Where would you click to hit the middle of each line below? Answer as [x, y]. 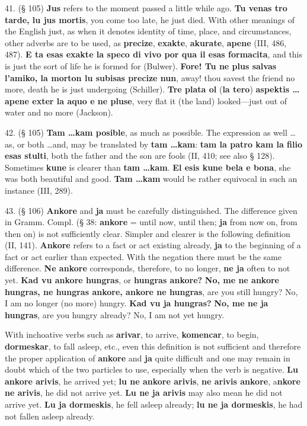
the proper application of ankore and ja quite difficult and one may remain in [148, 358]
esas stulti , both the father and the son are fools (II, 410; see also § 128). [140, 156]
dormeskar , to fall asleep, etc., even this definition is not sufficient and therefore [153, 346]
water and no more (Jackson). [59, 112]
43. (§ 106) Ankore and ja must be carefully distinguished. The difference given [151, 210]
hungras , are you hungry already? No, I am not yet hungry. [115, 314]
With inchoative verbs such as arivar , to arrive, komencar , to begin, [132, 334]
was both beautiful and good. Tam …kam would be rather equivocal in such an [151, 179]
